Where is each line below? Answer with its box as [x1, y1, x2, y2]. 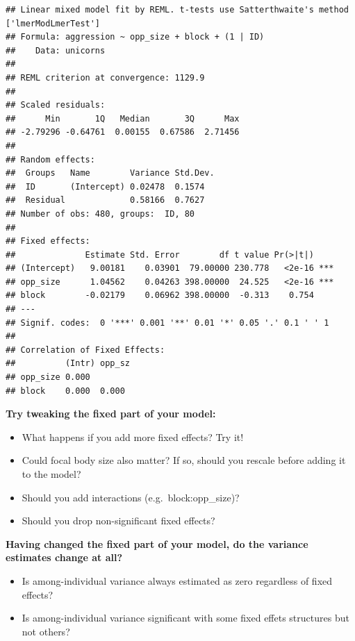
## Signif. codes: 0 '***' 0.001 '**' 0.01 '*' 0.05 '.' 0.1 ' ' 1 [6, 317, 329, 328]
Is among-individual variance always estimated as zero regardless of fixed [22, 573, 333, 588]
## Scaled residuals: [6, 100, 106, 110]
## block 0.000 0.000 [6, 385, 125, 396]
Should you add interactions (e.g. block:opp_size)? [22, 490, 240, 504]
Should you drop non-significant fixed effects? [22, 513, 215, 528]
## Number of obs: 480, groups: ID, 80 [6, 208, 195, 219]
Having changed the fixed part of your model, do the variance [6, 536, 308, 551]
